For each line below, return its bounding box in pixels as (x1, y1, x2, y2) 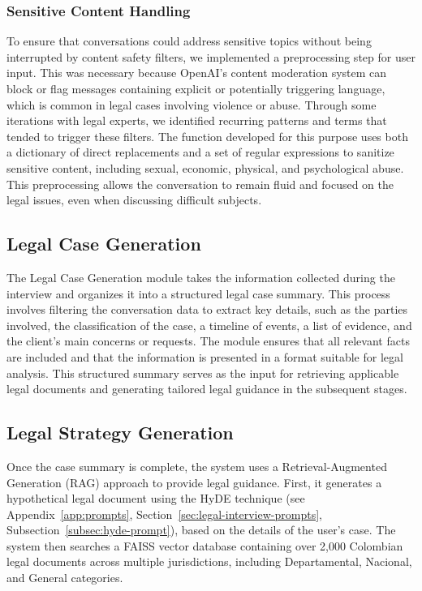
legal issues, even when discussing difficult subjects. (6, 191, 262, 208)
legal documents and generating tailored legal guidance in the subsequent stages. (6, 380, 407, 397)
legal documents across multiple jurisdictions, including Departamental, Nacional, (6, 553, 412, 570)
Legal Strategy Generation (6, 420, 234, 445)
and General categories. (6, 569, 123, 586)
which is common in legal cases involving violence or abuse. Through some (6, 96, 377, 113)
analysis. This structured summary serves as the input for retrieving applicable (6, 364, 399, 381)
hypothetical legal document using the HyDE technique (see (6, 490, 305, 507)
